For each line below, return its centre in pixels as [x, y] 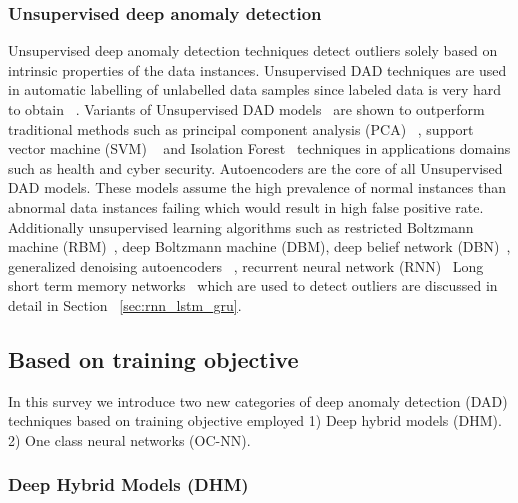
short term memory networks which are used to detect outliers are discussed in [253, 285]
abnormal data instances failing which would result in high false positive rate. [246, 206]
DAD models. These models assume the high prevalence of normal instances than [257, 187]
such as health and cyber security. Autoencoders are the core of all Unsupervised [255, 167]
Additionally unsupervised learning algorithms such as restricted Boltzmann [241, 226]
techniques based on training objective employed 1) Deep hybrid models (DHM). [255, 420]
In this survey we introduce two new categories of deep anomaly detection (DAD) [258, 400]
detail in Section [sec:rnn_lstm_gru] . [125, 304]
